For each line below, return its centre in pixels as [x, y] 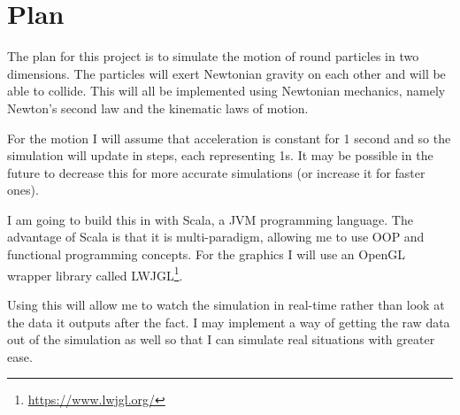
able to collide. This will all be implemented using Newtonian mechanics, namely [226, 91]
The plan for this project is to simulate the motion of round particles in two [213, 56]
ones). [23, 190]
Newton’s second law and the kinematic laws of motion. [158, 108]
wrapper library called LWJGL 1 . [95, 273]
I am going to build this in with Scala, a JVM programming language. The [210, 219]
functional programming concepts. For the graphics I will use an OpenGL [207, 254]
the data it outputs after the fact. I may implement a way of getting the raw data [229, 322]
